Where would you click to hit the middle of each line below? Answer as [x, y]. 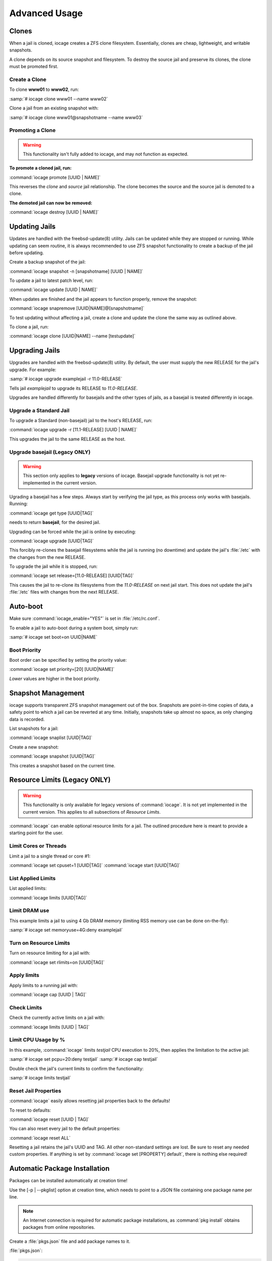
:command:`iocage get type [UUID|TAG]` [51, 513]
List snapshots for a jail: [34, 728]
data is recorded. [27, 719]
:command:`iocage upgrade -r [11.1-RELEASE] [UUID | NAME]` [74, 430]
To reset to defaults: [30, 1110]
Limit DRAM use [29, 910]
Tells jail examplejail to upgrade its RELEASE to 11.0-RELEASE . [74, 388]
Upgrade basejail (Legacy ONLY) [50, 452]
